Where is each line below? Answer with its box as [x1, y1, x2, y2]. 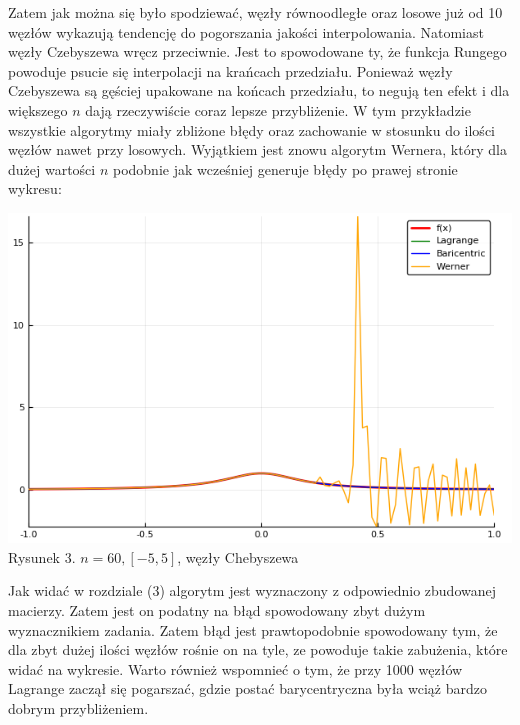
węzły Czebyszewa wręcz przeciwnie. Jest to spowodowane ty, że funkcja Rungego [8, 41, 507, 62]
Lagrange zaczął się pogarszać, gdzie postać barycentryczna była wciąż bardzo [8, 678, 487, 699]
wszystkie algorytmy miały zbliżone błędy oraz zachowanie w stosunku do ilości [8, 119, 495, 140]
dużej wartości [8, 158, 96, 179]
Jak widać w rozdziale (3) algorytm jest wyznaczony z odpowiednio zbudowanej [8, 580, 496, 601]
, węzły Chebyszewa [177, 546, 299, 567]
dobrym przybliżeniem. [8, 697, 149, 718]
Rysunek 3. [8, 546, 76, 567]
